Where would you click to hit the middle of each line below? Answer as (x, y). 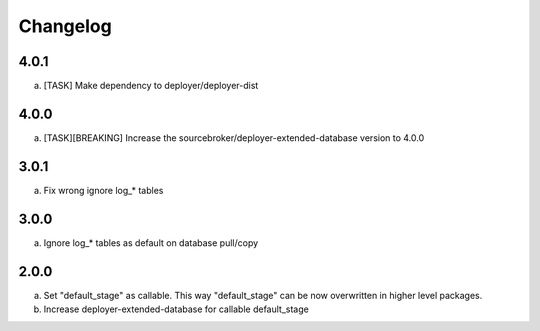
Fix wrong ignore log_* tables (103, 190)
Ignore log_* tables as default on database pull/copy (151, 242)
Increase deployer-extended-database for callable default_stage (176, 309)
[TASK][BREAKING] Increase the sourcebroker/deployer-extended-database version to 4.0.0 (234, 137)
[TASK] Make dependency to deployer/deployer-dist (151, 86)
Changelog (65, 26)
